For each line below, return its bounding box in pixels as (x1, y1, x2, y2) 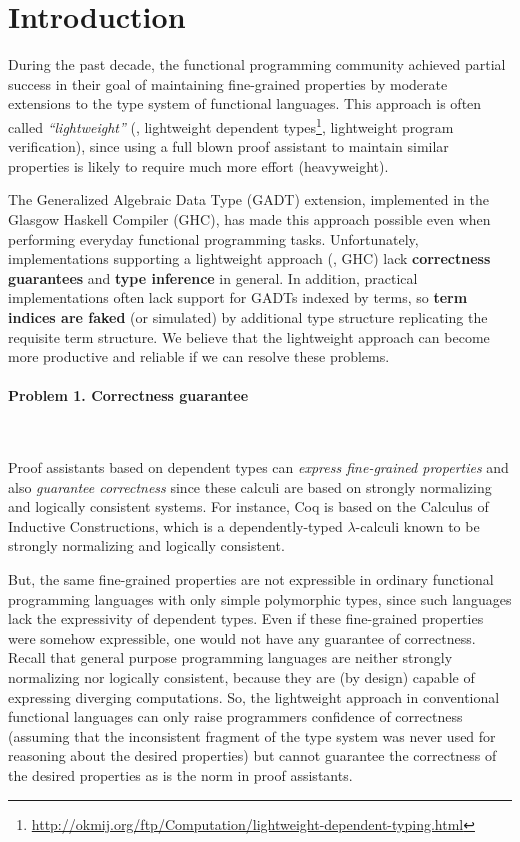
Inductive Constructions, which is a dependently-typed (8, 515, 343, 536)
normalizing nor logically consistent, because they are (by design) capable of (8, 667, 475, 688)
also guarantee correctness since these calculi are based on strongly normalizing (8, 476, 492, 497)
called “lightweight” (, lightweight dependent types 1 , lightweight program (8, 113, 454, 137)
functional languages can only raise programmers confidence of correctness (8, 706, 463, 727)
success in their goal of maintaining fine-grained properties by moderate (8, 73, 448, 94)
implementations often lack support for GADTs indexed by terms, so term (8, 287, 468, 308)
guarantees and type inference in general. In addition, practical (8, 267, 418, 288)
